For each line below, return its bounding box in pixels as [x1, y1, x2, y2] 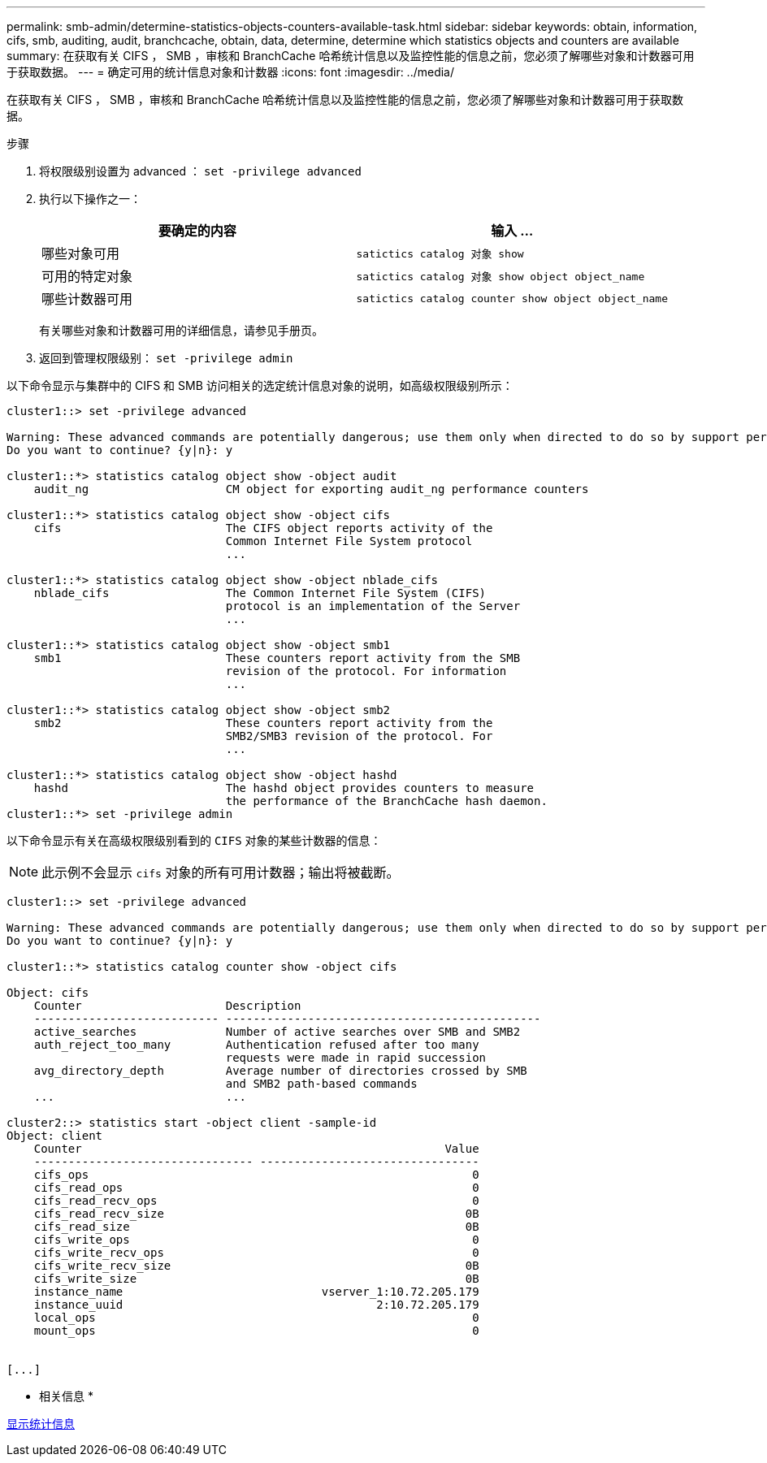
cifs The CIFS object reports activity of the [33, 522, 493, 535]
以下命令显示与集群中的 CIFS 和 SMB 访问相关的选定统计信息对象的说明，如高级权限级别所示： [6, 379, 513, 392]
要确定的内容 [158, 223, 236, 239]
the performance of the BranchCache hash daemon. [225, 794, 548, 807]
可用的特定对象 [41, 268, 133, 284]
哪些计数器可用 [41, 291, 133, 307]
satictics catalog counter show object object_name [356, 292, 669, 305]
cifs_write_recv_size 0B [33, 1259, 479, 1272]
